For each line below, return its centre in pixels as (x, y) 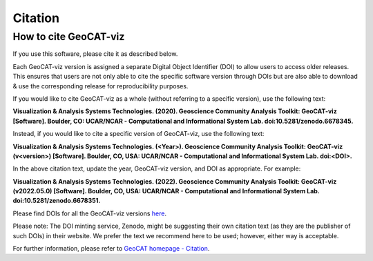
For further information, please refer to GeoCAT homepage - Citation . (111, 249)
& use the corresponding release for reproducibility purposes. (101, 86)
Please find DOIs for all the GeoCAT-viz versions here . (90, 213)
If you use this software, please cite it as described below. (95, 54)
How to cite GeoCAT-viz (69, 37)
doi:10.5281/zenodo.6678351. (57, 201)
